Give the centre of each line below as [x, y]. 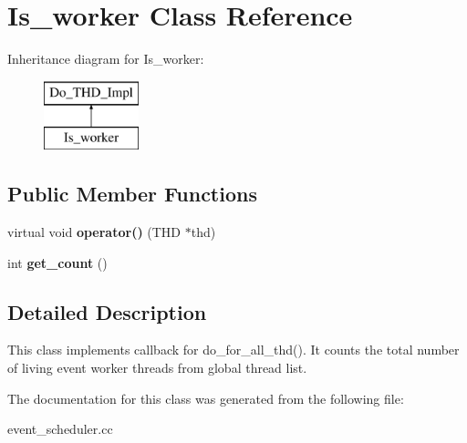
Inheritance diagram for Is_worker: [106, 59]
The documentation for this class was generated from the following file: [206, 398]
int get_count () [57, 262]
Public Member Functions [132, 194]
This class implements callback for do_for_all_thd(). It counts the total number [233, 350]
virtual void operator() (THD [94, 232]
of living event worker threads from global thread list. [157, 368]
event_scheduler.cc [60, 429]
